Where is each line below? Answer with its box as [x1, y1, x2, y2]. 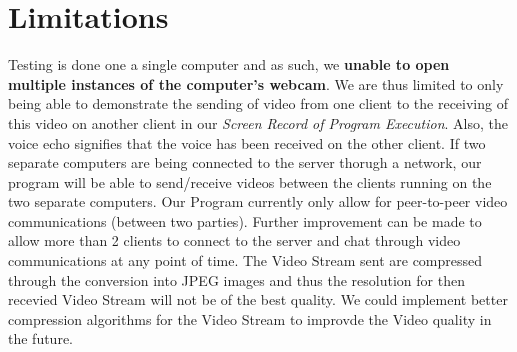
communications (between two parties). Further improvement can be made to [8, 210, 482, 231]
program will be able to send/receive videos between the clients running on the [8, 171, 492, 192]
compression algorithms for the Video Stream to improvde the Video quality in [8, 308, 492, 329]
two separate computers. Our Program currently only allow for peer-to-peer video [8, 191, 508, 212]
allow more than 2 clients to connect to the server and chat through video [8, 230, 461, 251]
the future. [8, 328, 74, 349]
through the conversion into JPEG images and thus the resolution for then [8, 269, 465, 290]
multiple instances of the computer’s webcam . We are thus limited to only [8, 73, 504, 94]
